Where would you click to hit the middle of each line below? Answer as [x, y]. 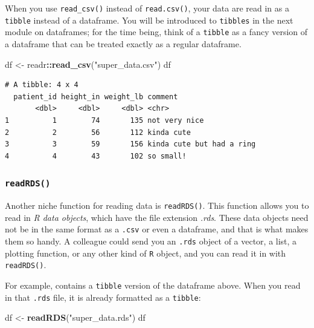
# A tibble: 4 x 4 [42, 85]
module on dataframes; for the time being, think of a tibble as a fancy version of [156, 32]
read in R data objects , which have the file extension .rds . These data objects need [157, 217]
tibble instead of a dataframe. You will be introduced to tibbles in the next [149, 20]
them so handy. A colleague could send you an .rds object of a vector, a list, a [151, 241]
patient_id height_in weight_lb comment [96, 97]
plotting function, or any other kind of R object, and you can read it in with [146, 253]
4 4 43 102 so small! [96, 156]
